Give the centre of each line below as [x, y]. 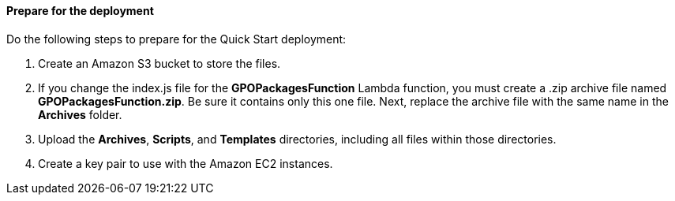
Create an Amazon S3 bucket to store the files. [159, 63]
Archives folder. [80, 114]
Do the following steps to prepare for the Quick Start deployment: [176, 39]
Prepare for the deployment [80, 11]
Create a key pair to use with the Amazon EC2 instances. [186, 163]
